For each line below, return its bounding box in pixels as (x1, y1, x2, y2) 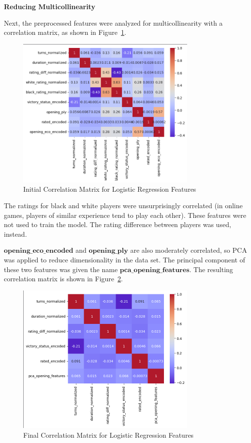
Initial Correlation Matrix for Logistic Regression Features (23, 184, 196, 194)
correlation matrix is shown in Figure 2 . (4, 274, 123, 284)
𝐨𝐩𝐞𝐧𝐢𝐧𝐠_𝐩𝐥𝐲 (89, 247, 128, 255)
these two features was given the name (4, 264, 118, 274)
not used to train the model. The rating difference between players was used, (4, 219, 231, 229)
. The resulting (189, 264, 233, 274)
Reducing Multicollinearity (4, 1, 95, 11)
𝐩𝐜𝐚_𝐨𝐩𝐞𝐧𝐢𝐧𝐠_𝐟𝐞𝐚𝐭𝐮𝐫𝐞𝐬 (119, 266, 190, 274)
